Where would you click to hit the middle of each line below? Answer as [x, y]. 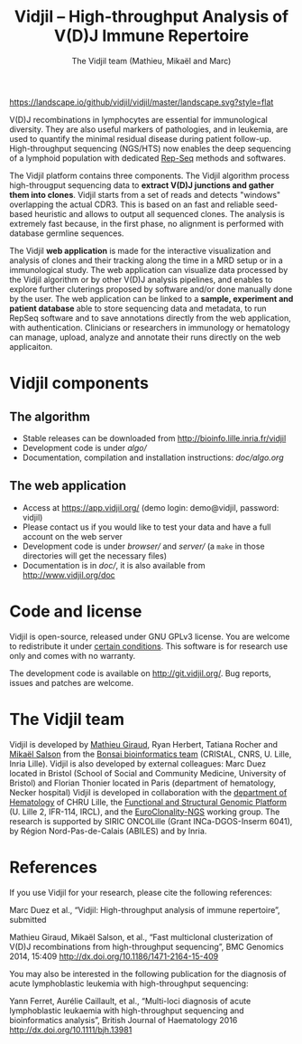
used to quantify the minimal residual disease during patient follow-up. [141, 138]
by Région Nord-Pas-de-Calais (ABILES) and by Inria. [108, 831]
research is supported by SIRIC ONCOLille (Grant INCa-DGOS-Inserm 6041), [151, 821]
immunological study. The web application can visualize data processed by [149, 269]
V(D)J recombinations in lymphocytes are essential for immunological [138, 119]
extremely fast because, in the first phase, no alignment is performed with [146, 223]
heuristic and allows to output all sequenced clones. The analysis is [160, 213]
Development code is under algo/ [84, 447]
